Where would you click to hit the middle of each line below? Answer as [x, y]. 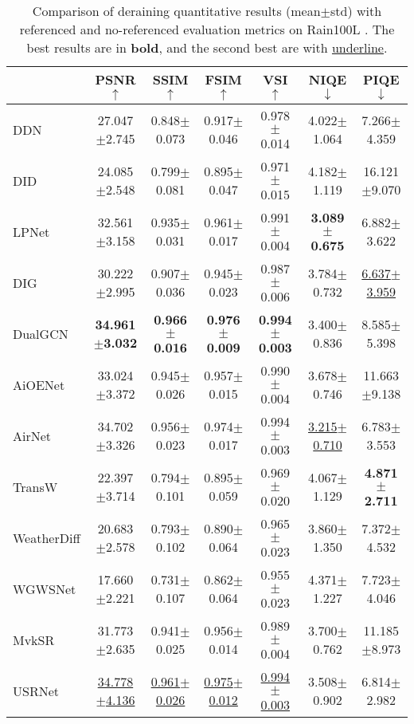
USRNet [36, 691]
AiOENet [39, 384]
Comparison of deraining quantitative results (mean [176, 11]
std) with [356, 11]
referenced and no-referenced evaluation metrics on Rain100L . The [207, 29]
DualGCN [41, 333]
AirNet [32, 435]
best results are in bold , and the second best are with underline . [207, 47]
